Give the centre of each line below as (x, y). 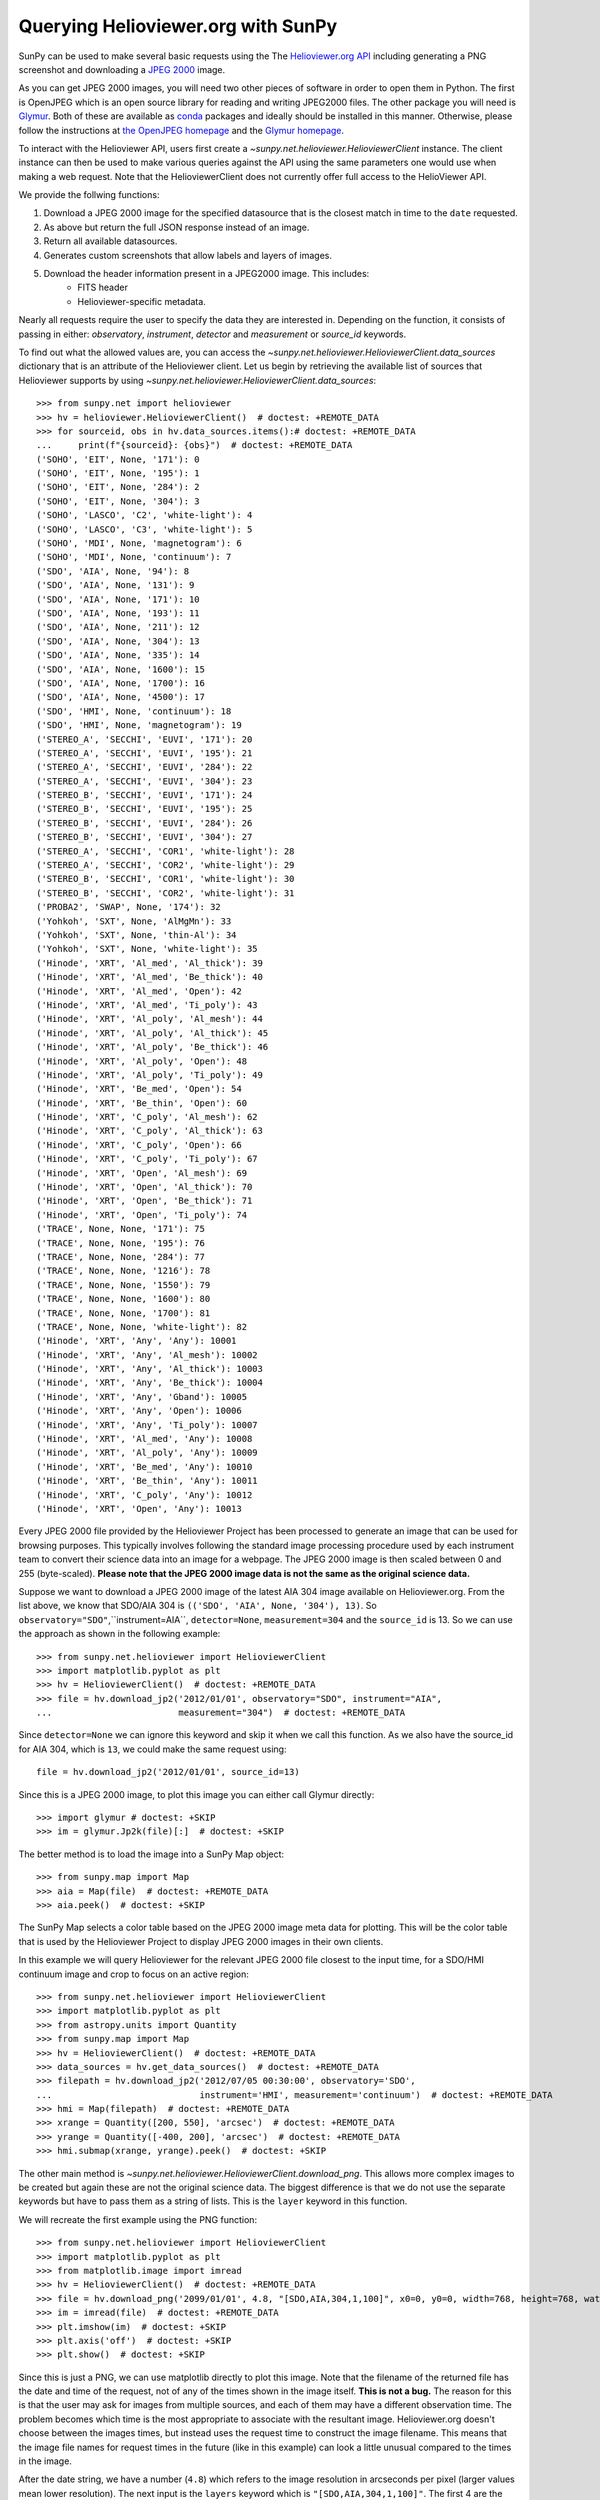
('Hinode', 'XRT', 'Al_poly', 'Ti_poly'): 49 (150, 1074)
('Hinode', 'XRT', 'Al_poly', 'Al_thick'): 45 (152, 1033)
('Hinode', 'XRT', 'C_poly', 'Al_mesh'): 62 (147, 1117)
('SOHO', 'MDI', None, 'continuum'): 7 (134, 557)
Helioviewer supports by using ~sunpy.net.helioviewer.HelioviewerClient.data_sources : (197, 380)
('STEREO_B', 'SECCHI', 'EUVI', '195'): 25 (144, 809)
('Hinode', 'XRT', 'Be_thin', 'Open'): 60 (142, 1103)
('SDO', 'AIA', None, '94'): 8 (113, 571)
